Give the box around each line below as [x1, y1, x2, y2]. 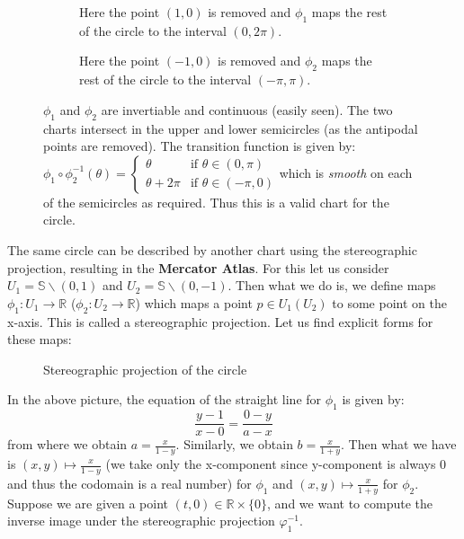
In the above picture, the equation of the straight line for [7, 390, 322, 409]
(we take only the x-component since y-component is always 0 [105, 455, 447, 473]
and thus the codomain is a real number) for [7, 473, 252, 492]
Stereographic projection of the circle [43, 359, 247, 378]
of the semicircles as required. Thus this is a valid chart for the [43, 192, 389, 211]
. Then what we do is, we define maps [228, 276, 436, 295]
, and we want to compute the [267, 493, 433, 512]
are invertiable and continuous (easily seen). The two [101, 100, 393, 119]
